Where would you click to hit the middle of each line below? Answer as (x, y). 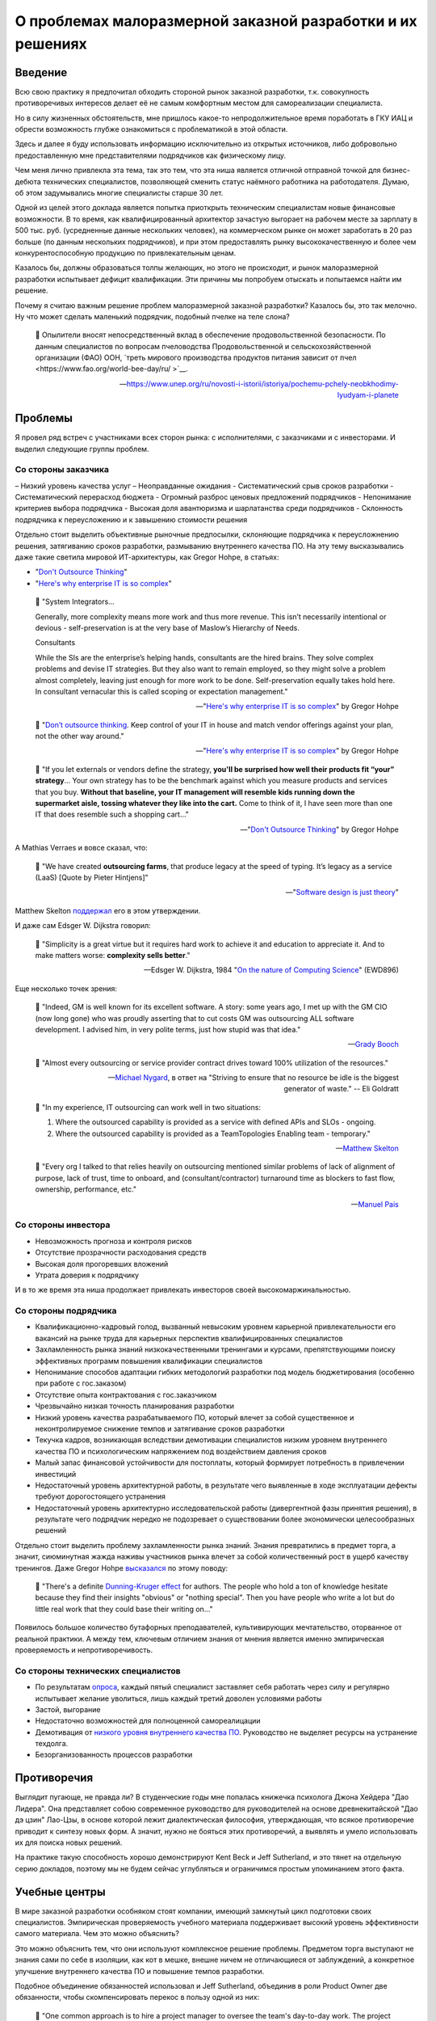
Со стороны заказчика (62, 470)
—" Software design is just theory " (342, 892)
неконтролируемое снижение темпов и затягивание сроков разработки (160, 1428)
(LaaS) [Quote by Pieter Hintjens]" (92, 878)
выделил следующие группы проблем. (82, 449)
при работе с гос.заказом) (81, 1383)
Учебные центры (60, 1892)
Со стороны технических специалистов (98, 1671)
